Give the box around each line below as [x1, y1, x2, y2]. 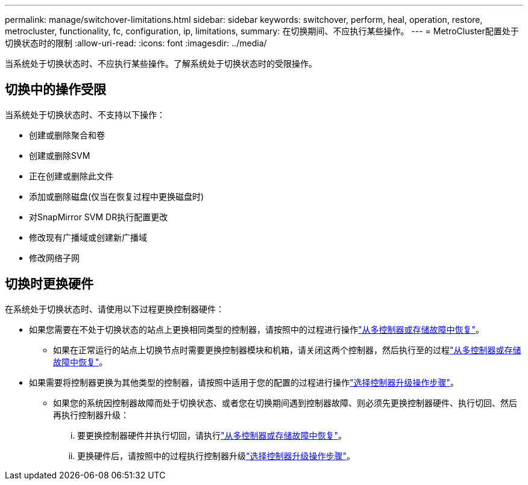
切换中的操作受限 [5, 82, 106, 97]
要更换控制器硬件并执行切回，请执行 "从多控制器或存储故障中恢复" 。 [77, 430, 347, 440]
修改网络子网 [29, 252, 80, 263]
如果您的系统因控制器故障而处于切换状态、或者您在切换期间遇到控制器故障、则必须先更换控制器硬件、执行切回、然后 [53, 397, 517, 408]
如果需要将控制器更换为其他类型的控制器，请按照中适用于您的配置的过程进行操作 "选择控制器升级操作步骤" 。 [29, 377, 459, 388]
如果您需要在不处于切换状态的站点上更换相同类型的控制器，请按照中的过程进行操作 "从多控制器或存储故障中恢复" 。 [29, 324, 485, 335]
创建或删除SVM [29, 150, 90, 161]
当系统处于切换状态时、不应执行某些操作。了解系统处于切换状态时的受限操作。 [5, 58, 317, 69]
